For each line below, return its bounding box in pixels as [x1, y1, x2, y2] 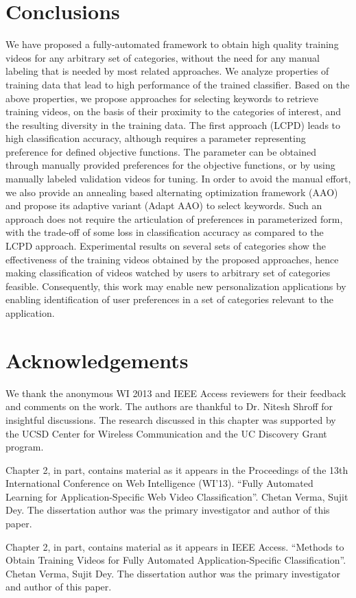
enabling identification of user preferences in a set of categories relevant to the [5, 292, 334, 307]
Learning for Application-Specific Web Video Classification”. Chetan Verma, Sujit [5, 489, 348, 503]
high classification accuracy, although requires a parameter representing [5, 131, 306, 145]
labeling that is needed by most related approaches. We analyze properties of [5, 64, 329, 78]
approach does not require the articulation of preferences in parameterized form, [5, 211, 343, 226]
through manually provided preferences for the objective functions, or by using [5, 158, 335, 172]
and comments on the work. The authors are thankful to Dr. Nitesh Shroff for [5, 399, 333, 414]
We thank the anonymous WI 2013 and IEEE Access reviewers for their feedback [5, 385, 346, 400]
